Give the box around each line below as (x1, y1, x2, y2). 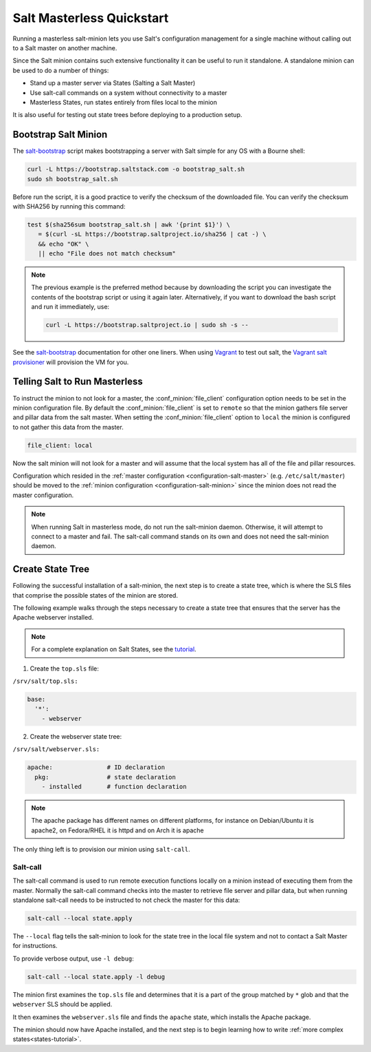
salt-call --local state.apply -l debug (27, 973, 165, 980)
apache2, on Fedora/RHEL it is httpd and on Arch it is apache (31, 826, 204, 834)
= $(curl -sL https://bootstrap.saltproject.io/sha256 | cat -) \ (38, 231, 267, 238)
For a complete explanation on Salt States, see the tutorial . (31, 645, 196, 653)
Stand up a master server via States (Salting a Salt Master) (30, 79, 196, 87)
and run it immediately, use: (31, 303, 110, 311)
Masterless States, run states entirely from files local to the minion (30, 98, 218, 106)
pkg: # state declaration (34, 773, 177, 781)
